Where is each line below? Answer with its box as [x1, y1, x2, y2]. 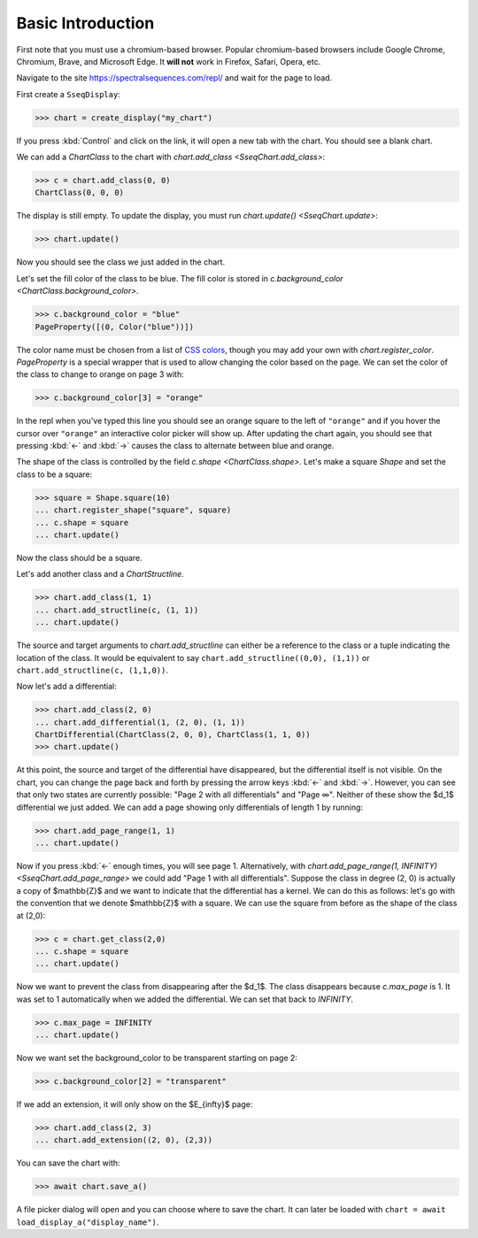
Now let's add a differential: [16, 681, 117, 692]
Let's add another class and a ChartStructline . [16, 569, 185, 580]
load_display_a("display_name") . [16, 1217, 159, 1227]
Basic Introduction [16, 13, 155, 33]
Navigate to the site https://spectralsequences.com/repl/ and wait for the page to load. [16, 73, 333, 83]
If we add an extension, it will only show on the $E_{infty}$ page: [16, 1099, 253, 1110]
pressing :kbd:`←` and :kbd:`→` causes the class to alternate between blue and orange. [16, 441, 335, 451]
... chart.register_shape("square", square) [35, 505, 232, 515]
